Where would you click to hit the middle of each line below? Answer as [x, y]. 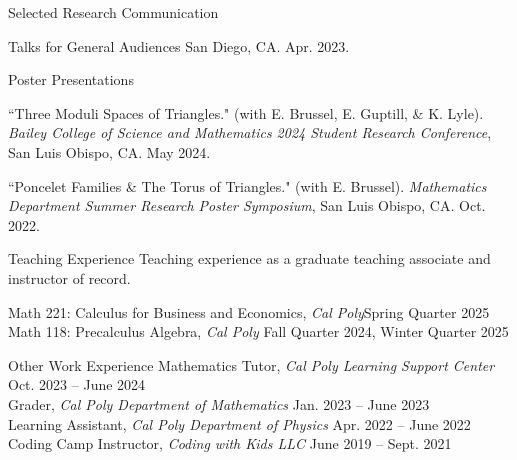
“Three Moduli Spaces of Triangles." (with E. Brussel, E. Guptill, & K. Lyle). [246, 112]
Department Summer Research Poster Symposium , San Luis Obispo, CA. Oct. [247, 205]
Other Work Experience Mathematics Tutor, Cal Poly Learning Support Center [251, 364]
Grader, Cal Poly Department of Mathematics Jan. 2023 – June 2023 [219, 403]
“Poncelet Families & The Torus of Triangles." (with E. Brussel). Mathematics [247, 185]
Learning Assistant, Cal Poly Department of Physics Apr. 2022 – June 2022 [239, 423]
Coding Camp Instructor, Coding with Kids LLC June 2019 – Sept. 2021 [230, 443]
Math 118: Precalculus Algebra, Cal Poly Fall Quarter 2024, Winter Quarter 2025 [258, 331]
